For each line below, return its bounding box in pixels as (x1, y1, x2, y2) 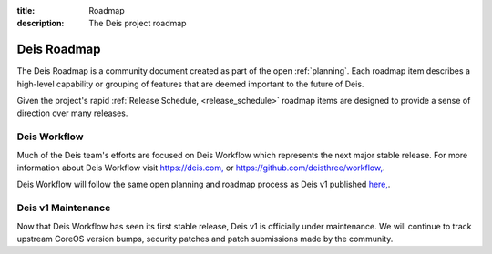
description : (16, 18, 65, 29)
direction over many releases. (16, 107, 128, 118)
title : (16, 5, 36, 15)
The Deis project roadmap (88, 18, 187, 29)
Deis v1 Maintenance (16, 201, 111, 214)
